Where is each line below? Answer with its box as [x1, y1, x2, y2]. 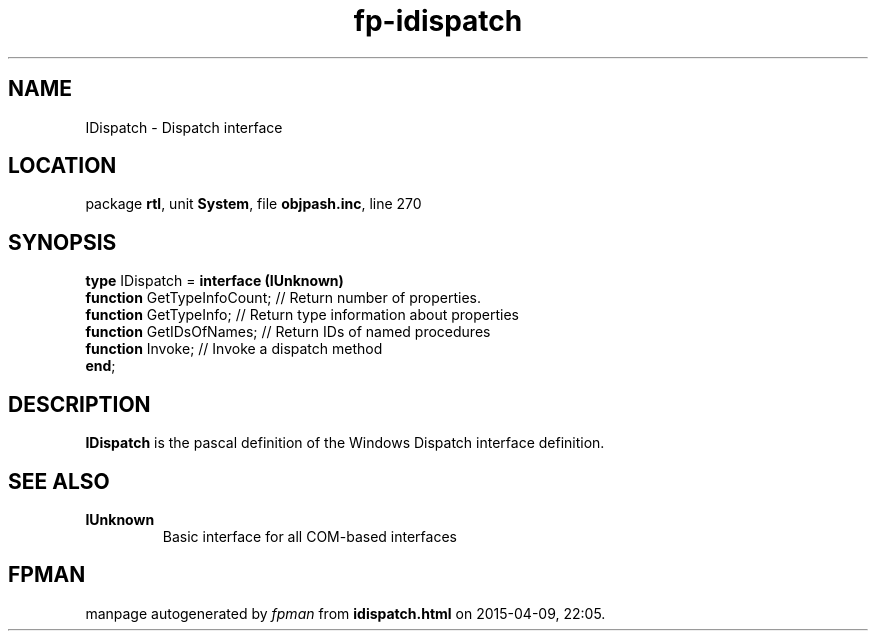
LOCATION [8, 153, 117, 179]
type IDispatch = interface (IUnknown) [85, 272, 344, 290]
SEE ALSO [8, 468, 110, 494]
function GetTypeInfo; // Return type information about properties [85, 306, 519, 324]
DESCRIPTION [8, 391, 151, 417]
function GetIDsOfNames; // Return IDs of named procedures [85, 323, 491, 341]
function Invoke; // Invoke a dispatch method [85, 340, 383, 358]
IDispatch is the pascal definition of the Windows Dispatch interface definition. [85, 434, 605, 452]
